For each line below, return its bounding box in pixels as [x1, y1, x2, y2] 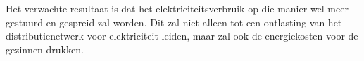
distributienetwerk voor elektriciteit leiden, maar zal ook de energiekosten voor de [6, 28, 358, 43]
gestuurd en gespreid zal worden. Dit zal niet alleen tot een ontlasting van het [6, 15, 342, 29]
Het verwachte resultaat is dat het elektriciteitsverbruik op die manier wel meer [6, 1, 349, 15]
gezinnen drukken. [6, 42, 84, 56]
